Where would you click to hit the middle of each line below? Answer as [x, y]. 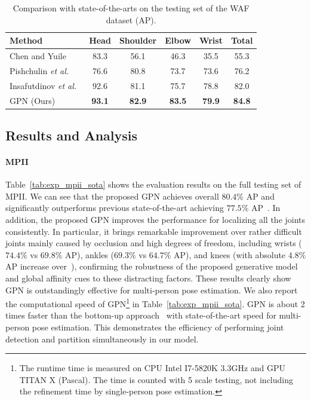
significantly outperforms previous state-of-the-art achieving [115, 208]
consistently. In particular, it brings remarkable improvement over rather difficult [154, 231]
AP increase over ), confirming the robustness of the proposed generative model [152, 266]
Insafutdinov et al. [43, 85]
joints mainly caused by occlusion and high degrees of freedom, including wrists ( [154, 243]
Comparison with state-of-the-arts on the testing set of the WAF [131, 8]
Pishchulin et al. [39, 70]
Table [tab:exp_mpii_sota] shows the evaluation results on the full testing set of [153, 184]
